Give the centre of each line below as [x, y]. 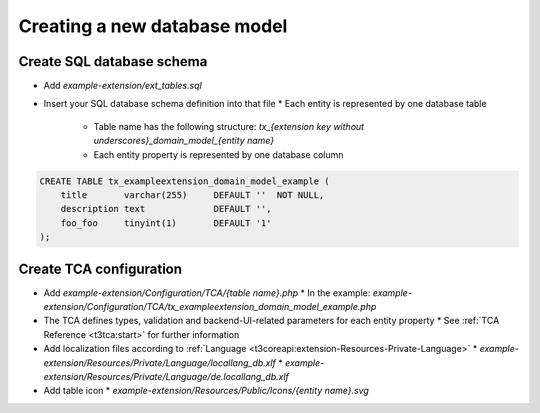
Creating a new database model [153, 26]
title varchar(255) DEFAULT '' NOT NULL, [192, 195]
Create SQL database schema [113, 61]
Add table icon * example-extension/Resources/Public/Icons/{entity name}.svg [206, 391]
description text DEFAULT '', [166, 209]
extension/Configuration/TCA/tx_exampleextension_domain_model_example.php [210, 307]
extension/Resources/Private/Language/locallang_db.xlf [160, 362]
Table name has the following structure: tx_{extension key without [229, 126]
